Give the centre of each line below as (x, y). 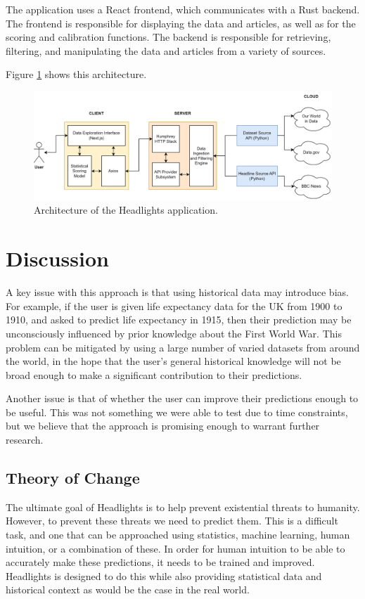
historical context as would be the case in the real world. (128, 590)
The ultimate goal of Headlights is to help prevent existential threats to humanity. (183, 507)
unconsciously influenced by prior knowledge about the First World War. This (174, 333)
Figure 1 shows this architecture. (76, 74)
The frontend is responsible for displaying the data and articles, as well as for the (181, 23)
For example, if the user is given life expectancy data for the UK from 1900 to (174, 305)
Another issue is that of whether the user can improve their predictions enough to (182, 398)
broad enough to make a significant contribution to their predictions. (154, 374)
